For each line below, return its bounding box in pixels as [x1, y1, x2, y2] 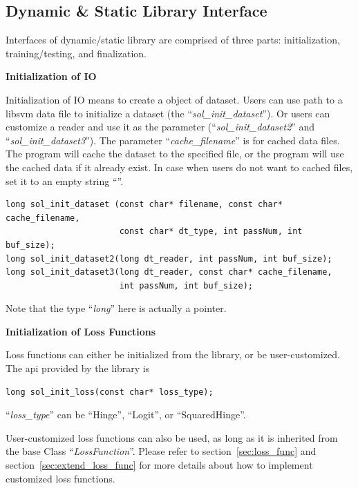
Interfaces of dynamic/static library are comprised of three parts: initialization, [6, 32, 340, 47]
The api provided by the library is [6, 361, 150, 375]
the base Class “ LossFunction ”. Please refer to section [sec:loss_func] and [6, 444, 317, 458]
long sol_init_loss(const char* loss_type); [6, 387, 214, 397]
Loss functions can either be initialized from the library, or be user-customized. [6, 347, 340, 362]
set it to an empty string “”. [6, 173, 124, 188]
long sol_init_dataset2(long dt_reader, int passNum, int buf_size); [6, 253, 332, 264]
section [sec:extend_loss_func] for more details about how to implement [6, 458, 313, 472]
